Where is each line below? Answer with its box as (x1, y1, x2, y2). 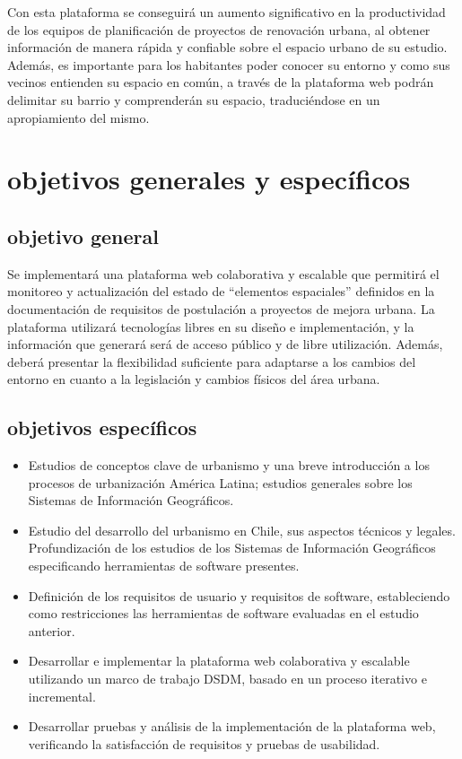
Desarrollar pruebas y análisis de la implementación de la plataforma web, (28, 717, 436, 736)
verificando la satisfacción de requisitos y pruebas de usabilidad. (28, 734, 380, 753)
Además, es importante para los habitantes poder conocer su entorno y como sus (7, 55, 450, 74)
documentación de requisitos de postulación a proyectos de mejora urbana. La (7, 299, 435, 318)
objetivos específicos (7, 414, 197, 441)
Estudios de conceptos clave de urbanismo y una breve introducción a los (28, 456, 430, 475)
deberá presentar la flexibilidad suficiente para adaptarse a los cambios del (7, 352, 416, 371)
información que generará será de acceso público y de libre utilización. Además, (7, 335, 443, 353)
